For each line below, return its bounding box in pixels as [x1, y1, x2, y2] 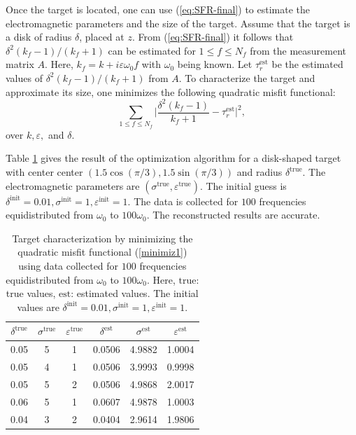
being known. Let [177, 57, 252, 71]
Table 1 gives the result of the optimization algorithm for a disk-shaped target [6, 151, 341, 165]
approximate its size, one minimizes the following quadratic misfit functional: [6, 84, 336, 99]
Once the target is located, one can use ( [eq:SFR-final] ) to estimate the [6, 2, 311, 16]
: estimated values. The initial [71, 286, 199, 301]
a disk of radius [6, 29, 72, 44]
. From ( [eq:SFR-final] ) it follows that [131, 29, 294, 44]
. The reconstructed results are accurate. [146, 207, 320, 222]
